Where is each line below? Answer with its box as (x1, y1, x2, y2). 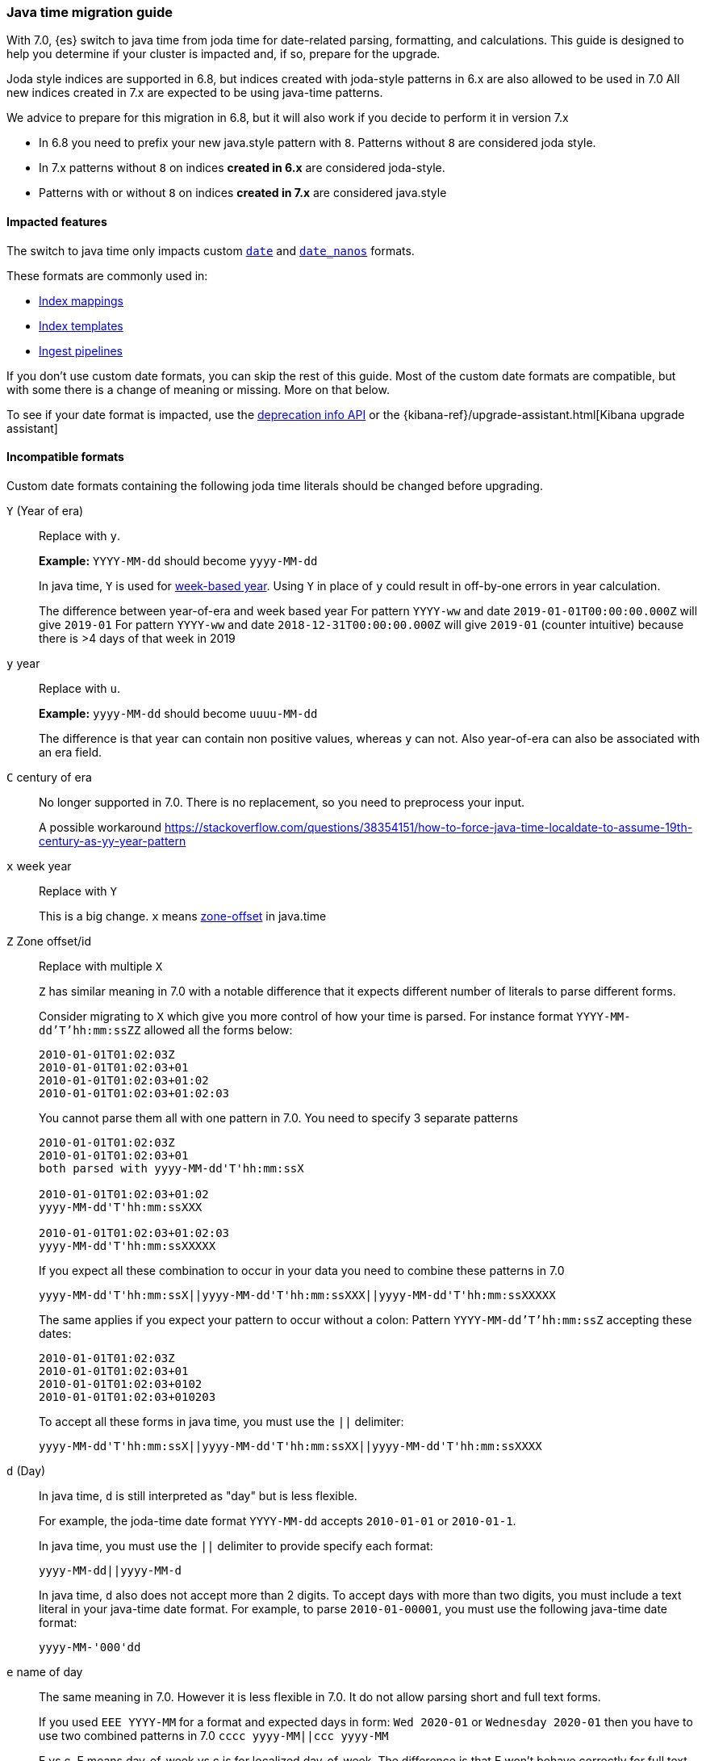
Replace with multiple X (39, 958, 163, 973)
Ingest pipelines (39, 343, 123, 358)
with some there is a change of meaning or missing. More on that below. (6, 382, 390, 396)
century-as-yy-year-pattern (39, 833, 186, 848)
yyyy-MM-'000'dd (39, 1640, 141, 1654)
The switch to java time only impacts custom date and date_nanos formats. (6, 243, 415, 258)
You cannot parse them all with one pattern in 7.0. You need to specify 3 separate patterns (39, 1110, 519, 1125)
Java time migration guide (6, 4, 173, 20)
